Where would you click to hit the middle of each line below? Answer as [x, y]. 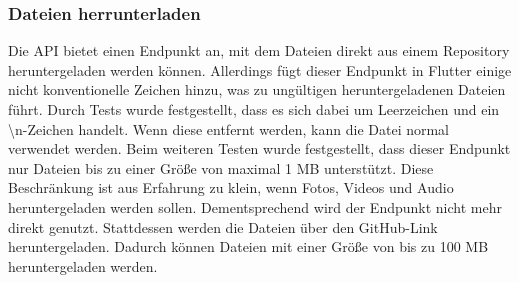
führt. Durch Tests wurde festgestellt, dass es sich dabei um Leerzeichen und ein [254, 109]
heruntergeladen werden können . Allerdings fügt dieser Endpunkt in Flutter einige [260, 69]
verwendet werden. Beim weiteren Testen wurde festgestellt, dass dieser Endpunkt [259, 148]
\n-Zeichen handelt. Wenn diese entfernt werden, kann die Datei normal [229, 128]
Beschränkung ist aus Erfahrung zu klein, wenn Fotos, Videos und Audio [231, 187]
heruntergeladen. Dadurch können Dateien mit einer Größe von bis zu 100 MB [248, 246]
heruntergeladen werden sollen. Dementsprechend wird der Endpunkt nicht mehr [255, 206]
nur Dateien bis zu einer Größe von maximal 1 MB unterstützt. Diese [221, 167]
